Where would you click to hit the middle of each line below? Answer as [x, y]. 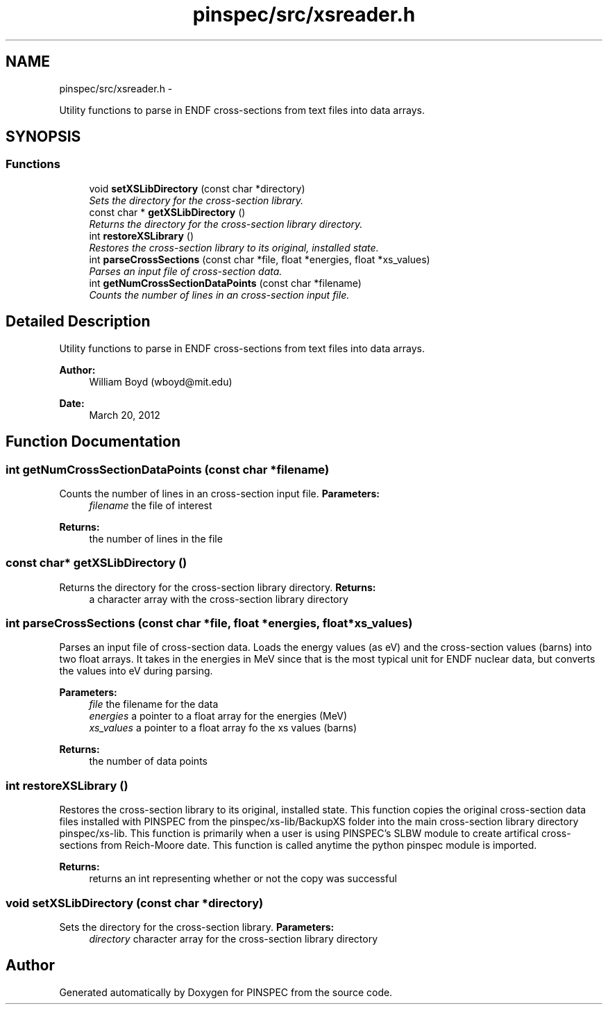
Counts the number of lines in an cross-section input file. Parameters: [219, 493]
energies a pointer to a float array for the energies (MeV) [218, 716]
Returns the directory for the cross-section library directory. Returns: [218, 587]
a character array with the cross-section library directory [219, 599]
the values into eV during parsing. [136, 671]
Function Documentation [93, 442]
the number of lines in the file [156, 538]
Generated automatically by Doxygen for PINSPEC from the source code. [226, 992]
